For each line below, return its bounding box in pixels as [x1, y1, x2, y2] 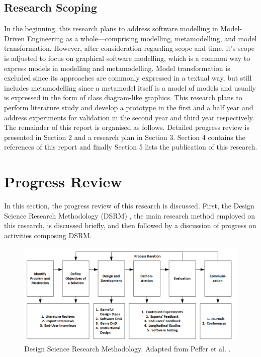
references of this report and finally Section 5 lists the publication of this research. [4, 141, 257, 152]
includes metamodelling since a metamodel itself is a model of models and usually [4, 82, 256, 93]
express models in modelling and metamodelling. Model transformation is [4, 62, 230, 73]
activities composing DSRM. [4, 230, 92, 240]
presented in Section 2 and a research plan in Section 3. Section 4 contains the [4, 131, 245, 142]
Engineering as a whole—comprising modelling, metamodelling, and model [27, 33, 257, 43]
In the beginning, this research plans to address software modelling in [4, 23, 218, 34]
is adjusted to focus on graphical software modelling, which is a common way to [4, 52, 250, 63]
